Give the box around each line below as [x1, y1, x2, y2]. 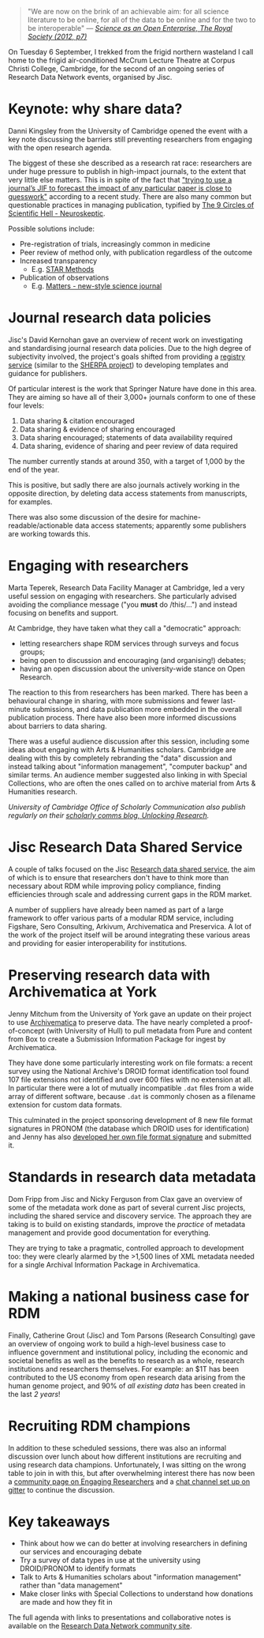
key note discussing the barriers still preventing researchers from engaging [8, 134, 253, 144]
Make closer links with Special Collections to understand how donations [19, 1589, 254, 1598]
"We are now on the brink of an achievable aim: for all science [27, 7, 229, 16]
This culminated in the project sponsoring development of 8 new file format [8, 1115, 254, 1124]
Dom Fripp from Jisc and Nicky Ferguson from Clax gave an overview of [8, 1194, 243, 1203]
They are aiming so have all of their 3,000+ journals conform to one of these [8, 392, 256, 401]
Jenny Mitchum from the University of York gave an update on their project [8, 1009, 252, 1019]
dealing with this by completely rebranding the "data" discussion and [8, 753, 232, 763]
